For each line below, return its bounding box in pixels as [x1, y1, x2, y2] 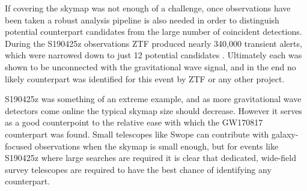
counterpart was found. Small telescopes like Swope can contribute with [5, 127, 269, 140]
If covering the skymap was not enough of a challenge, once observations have [5, 2, 291, 14]
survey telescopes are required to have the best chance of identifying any [5, 163, 272, 175]
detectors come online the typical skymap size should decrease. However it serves [5, 104, 302, 117]
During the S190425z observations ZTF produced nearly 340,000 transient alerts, [5, 37, 302, 49]
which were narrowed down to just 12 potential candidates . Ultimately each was [5, 49, 302, 61]
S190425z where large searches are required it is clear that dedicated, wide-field [5, 151, 297, 164]
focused [5, 139, 32, 152]
